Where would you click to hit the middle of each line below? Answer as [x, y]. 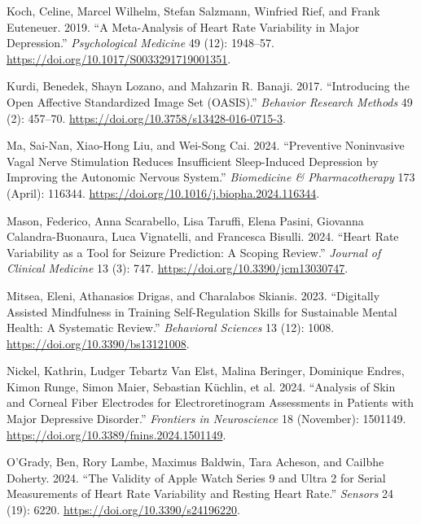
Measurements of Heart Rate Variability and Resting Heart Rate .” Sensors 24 [200, 493]
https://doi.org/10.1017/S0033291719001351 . [119, 58]
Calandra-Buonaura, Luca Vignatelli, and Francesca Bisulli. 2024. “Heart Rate [203, 236]
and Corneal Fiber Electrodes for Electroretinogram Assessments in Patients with [210, 402]
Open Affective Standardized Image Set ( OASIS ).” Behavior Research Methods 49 [210, 101]
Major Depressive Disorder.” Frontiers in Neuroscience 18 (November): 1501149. [206, 419]
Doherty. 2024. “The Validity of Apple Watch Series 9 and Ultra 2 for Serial [196, 477]
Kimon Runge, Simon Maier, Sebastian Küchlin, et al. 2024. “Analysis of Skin [201, 386]
